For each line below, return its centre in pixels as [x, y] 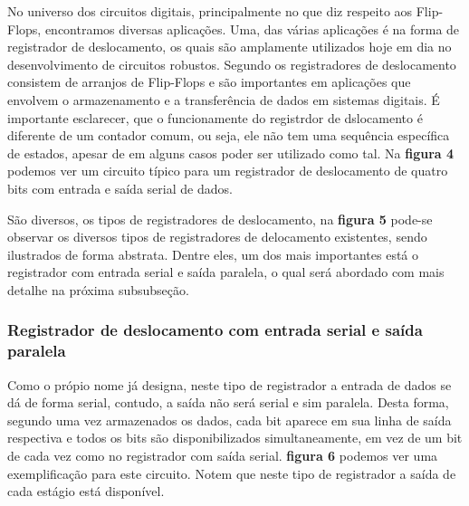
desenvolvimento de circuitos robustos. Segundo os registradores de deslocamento [232, 64]
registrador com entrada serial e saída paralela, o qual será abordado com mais [226, 272]
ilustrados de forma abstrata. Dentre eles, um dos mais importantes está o [213, 254]
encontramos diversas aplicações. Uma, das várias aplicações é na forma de [252, 29]
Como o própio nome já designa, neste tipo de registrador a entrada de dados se [230, 384]
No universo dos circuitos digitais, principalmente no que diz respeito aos [210, 11]
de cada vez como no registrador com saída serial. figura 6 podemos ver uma [223, 456]
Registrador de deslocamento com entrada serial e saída [215, 330]
